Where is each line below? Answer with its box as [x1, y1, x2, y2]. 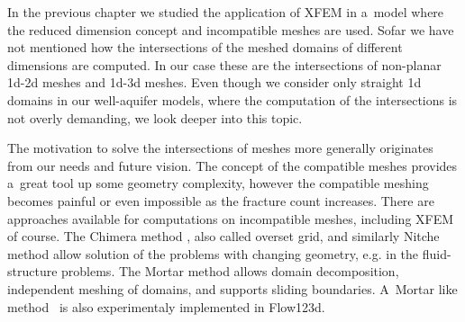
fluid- [422, 244, 451, 263]
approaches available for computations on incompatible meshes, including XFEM [7, 209, 454, 228]
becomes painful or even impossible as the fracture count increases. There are [7, 191, 434, 210]
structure [7, 262, 58, 281]
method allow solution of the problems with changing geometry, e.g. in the [7, 244, 419, 263]
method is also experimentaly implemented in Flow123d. [7, 297, 325, 316]
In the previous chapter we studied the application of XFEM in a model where [7, 3, 444, 21]
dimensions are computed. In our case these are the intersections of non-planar [7, 55, 442, 74]
